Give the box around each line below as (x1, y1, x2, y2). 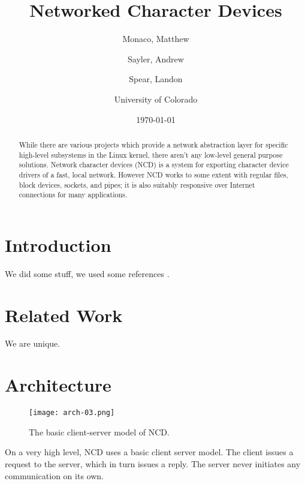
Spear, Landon (129, 73, 183, 85)
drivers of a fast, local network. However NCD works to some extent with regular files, (19, 169, 288, 179)
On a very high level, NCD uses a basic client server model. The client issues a (5, 446, 294, 458)
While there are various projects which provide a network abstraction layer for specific (19, 139, 288, 149)
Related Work (5, 302, 123, 327)
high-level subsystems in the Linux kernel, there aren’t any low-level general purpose (19, 149, 283, 160)
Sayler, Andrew (128, 52, 184, 65)
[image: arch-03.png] (29, 408, 115, 417)
